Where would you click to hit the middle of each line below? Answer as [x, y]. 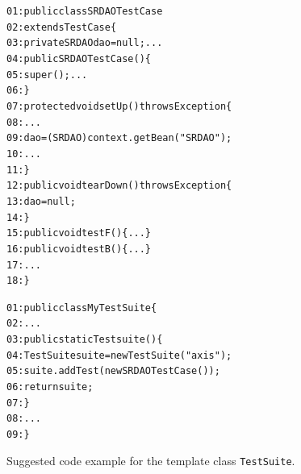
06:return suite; [50, 387]
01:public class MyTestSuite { [82, 308]
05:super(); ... [47, 75]
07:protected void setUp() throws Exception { [119, 106]
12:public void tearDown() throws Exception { [119, 186]
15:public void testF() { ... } [79, 233]
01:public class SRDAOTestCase [85, 11]
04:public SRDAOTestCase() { [79, 58]
